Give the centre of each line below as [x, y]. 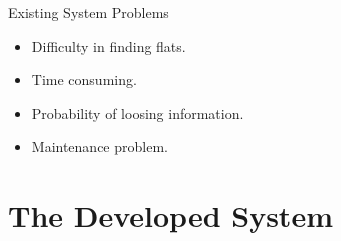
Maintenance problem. [99, 146]
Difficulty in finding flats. [108, 45]
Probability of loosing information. [137, 112]
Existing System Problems [88, 12]
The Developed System [170, 215]
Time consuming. [84, 79]
